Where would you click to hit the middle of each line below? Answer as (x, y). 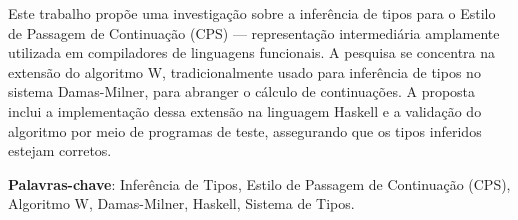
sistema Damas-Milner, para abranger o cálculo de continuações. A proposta (242, 91)
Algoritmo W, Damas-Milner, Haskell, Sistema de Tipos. (181, 203)
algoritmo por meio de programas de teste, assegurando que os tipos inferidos (245, 130)
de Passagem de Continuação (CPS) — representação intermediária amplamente (254, 32)
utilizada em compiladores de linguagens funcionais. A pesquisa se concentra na (252, 52)
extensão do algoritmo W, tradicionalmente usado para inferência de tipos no (244, 71)
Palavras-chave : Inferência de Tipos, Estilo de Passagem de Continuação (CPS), (259, 183)
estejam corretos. (60, 150)
